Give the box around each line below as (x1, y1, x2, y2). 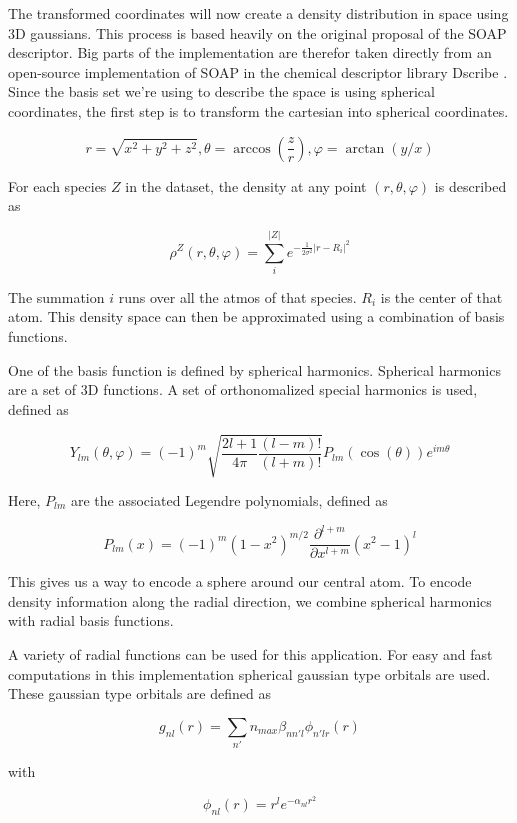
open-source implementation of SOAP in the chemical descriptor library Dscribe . (8, 61, 508, 82)
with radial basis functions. (8, 610, 174, 631)
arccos (233, 141, 271, 156)
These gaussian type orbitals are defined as (8, 683, 271, 704)
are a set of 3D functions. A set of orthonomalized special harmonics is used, (8, 379, 478, 400)
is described (434, 175, 507, 196)
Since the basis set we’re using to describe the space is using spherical (8, 81, 435, 102)
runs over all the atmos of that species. (118, 286, 357, 307)
